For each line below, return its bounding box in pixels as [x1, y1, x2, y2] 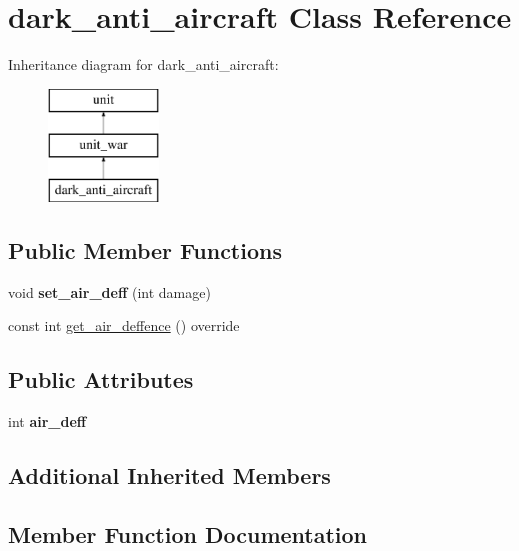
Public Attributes [8, 364, 194, 395]
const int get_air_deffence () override [8, 315, 240, 336]
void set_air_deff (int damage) [8, 281, 211, 302]
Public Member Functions [8, 235, 282, 266]
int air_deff [8, 411, 87, 432]
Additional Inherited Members [8, 460, 331, 491]
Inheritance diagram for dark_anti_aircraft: [8, 54, 279, 75]
